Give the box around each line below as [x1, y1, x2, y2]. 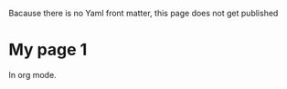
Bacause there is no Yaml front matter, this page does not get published [8, 8, 279, 18]
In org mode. [8, 69, 57, 80]
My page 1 [8, 40, 88, 60]
